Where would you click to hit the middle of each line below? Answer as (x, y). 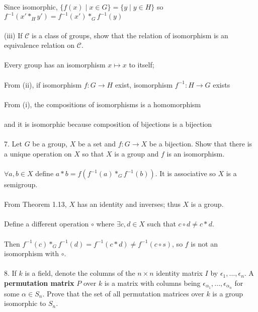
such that (161, 224)
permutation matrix (39, 283)
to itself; (142, 65)
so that (93, 153)
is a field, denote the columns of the (80, 273)
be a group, (50, 144)
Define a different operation (47, 224)
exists (222, 84)
